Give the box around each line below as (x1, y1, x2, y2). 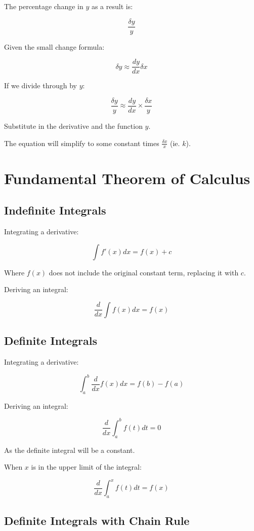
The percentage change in (4, 1, 83, 11)
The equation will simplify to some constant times (4, 137, 159, 148)
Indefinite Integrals (4, 202, 106, 218)
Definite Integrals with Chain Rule (4, 512, 190, 528)
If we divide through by (4, 80, 77, 91)
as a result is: (91, 1, 133, 11)
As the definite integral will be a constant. (4, 444, 135, 455)
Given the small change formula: (4, 41, 105, 52)
